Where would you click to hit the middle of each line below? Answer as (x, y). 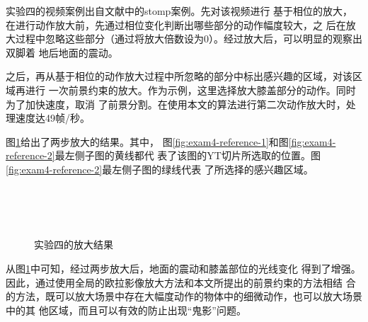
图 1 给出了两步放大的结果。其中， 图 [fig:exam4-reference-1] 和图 (147, 141)
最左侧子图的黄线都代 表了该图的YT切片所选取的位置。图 (188, 155)
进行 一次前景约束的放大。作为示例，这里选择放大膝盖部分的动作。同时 (190, 90)
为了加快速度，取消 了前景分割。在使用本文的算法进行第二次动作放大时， (176, 104)
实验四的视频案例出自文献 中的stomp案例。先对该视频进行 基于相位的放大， (179, 11)
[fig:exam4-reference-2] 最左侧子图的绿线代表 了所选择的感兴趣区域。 (160, 169)
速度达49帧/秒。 (52, 118)
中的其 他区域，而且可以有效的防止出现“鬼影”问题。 (126, 310)
